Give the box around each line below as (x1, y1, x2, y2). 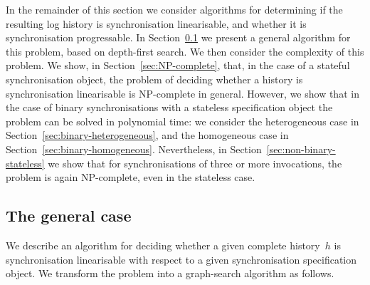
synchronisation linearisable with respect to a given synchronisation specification (6, 252, 357, 266)
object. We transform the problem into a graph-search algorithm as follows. (6, 266, 334, 281)
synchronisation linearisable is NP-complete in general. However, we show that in (6, 85, 359, 100)
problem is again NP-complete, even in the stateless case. (6, 170, 255, 185)
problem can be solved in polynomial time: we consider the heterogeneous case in (6, 113, 359, 128)
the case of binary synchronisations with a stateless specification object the (6, 100, 333, 115)
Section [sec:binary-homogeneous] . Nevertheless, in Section (6, 141, 262, 156)
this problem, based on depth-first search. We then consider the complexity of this (6, 43, 364, 58)
